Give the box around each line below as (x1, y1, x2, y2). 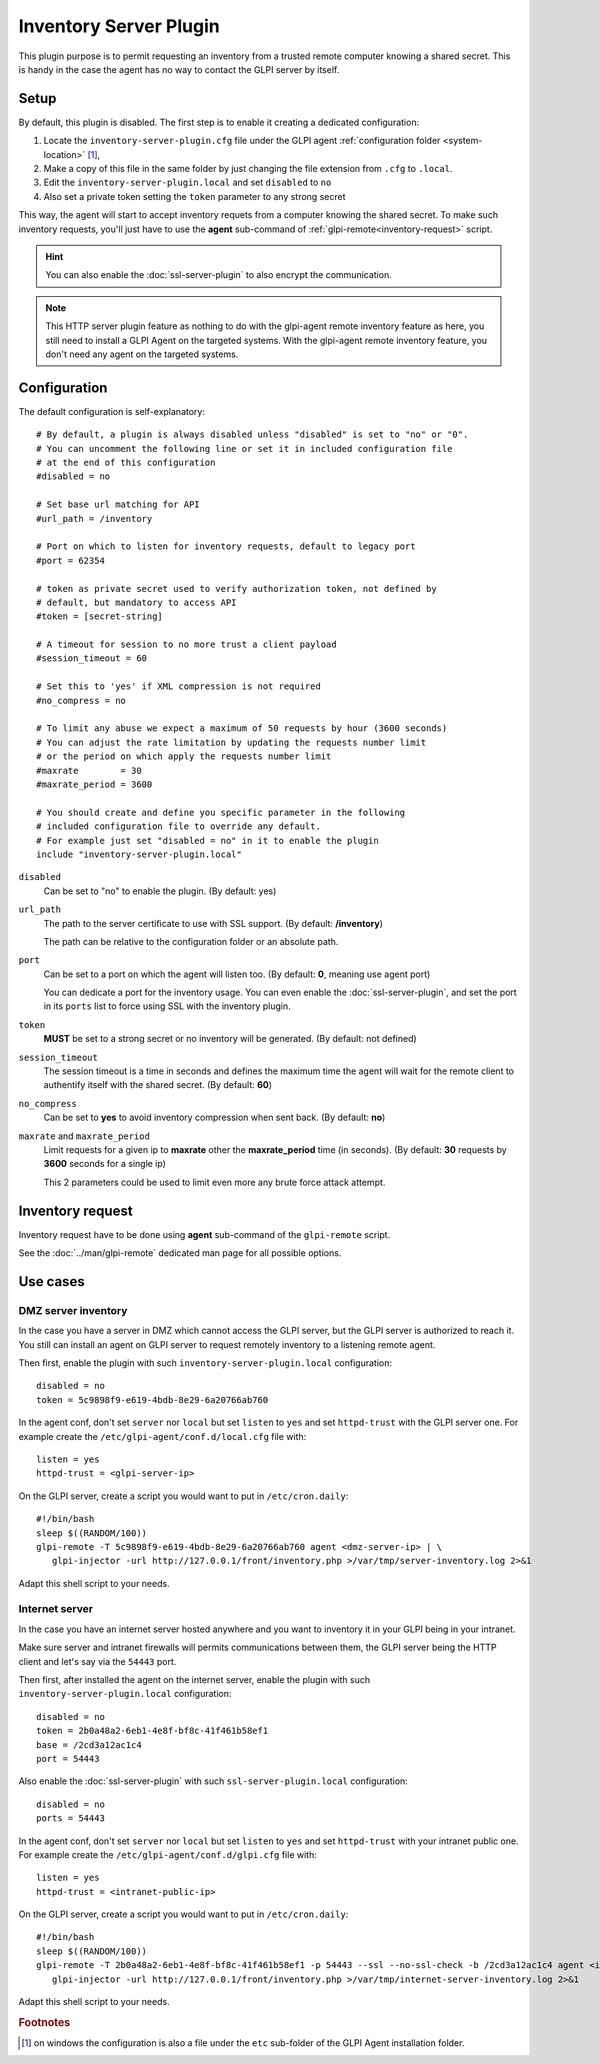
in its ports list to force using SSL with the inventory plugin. (43, 1000, 292, 1012)
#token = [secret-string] (36, 611, 164, 622)
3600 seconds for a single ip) (43, 1158, 167, 1170)
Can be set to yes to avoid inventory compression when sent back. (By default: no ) (43, 1111, 386, 1124)
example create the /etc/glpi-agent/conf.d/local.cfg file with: (18, 1430, 307, 1442)
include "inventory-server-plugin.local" (36, 848, 242, 860)
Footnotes (18, 2015, 71, 2029)
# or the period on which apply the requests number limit (36, 751, 332, 762)
